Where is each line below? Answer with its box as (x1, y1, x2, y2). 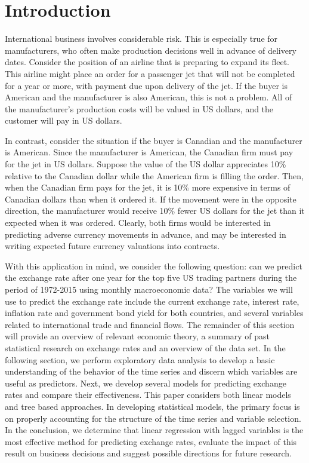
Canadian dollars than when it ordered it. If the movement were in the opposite (5, 192, 296, 205)
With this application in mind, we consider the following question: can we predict (5, 259, 302, 272)
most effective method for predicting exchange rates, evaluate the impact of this (5, 435, 297, 447)
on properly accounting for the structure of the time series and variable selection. (5, 412, 301, 424)
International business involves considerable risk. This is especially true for (5, 32, 278, 45)
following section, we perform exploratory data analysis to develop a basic (5, 353, 275, 366)
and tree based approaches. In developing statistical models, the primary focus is (5, 400, 300, 412)
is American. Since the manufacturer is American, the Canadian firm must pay (5, 146, 293, 158)
